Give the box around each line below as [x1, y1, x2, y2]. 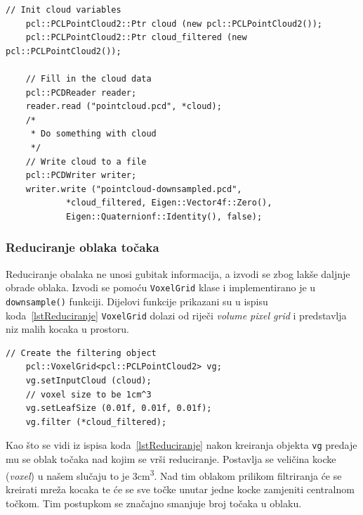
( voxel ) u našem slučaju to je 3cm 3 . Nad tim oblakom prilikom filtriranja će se [6, 466, 342, 483]
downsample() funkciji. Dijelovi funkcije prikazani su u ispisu [6, 293, 268, 308]
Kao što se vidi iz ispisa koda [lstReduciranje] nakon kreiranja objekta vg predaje [6, 438, 357, 452]
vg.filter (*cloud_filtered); [25, 417, 167, 427]
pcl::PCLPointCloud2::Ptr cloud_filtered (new [25, 32, 247, 43]
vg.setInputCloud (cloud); [25, 376, 152, 386]
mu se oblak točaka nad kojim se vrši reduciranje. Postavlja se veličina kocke [6, 452, 336, 466]
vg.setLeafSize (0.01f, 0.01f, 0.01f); [25, 403, 212, 414]
